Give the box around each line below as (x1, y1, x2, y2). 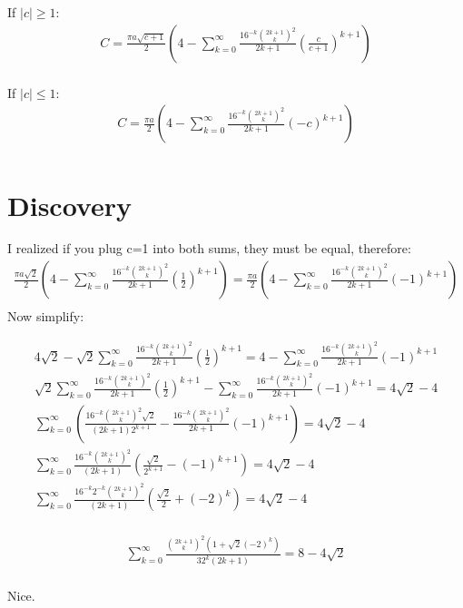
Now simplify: (7, 307, 84, 326)
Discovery (7, 186, 132, 223)
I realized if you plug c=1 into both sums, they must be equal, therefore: (7, 239, 411, 258)
